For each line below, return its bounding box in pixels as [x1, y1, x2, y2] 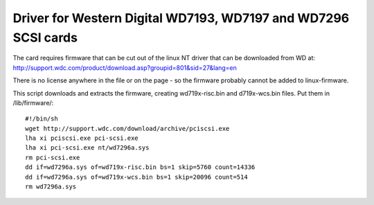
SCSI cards [12, 30, 78, 45]
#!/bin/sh [25, 115, 58, 123]
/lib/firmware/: [12, 98, 54, 107]
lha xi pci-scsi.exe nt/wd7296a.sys [25, 144, 150, 152]
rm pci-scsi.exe [25, 153, 80, 161]
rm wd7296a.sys [25, 183, 77, 190]
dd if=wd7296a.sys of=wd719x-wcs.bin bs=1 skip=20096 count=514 [25, 173, 249, 181]
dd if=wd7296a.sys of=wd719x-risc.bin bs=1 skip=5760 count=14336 [25, 163, 256, 171]
